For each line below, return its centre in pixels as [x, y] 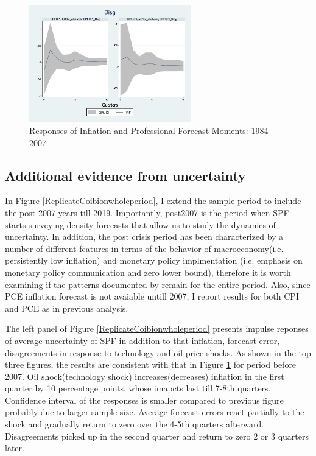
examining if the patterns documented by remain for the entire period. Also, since [158, 284]
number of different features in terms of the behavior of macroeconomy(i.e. [144, 248]
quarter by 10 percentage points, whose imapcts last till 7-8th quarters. [138, 388]
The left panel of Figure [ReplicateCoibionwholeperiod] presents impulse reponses [157, 328]
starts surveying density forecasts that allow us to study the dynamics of [140, 224]
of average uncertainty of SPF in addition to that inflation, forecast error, [142, 340]
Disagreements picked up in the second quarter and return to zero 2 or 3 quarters [157, 436]
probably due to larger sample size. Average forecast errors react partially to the [155, 412]
